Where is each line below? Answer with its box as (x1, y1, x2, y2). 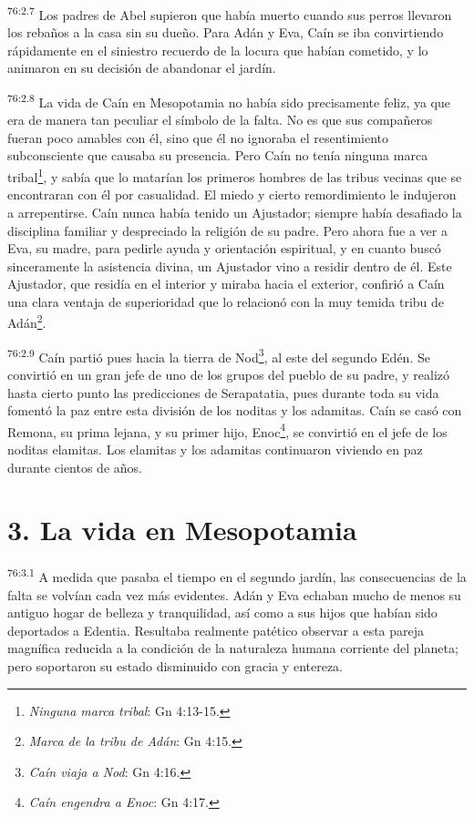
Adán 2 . (7, 311, 46, 332)
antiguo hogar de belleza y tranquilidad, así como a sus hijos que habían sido (7, 603, 438, 622)
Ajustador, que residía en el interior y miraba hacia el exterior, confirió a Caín (7, 274, 445, 293)
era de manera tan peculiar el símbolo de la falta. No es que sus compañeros (7, 110, 433, 129)
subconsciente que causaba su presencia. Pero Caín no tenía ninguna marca (7, 146, 428, 165)
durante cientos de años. (7, 457, 142, 476)
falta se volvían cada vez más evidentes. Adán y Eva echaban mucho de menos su (7, 585, 461, 604)
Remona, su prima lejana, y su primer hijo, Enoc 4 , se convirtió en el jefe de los (7, 419, 448, 441)
